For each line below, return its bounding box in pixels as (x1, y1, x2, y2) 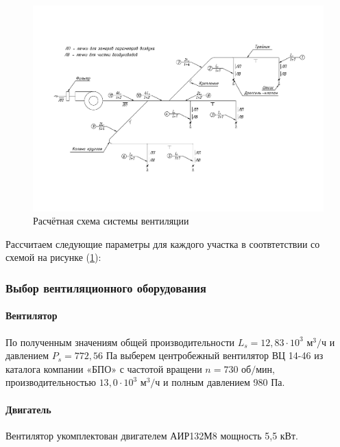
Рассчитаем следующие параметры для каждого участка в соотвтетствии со (5, 236, 320, 251)
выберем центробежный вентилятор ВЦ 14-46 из (120, 348, 324, 363)
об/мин (241, 365, 273, 375)
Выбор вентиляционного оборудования (5, 279, 206, 296)
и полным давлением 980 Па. (163, 375, 285, 389)
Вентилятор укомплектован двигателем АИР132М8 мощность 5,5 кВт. (5, 428, 298, 442)
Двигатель (5, 402, 51, 416)
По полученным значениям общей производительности (5, 334, 234, 349)
